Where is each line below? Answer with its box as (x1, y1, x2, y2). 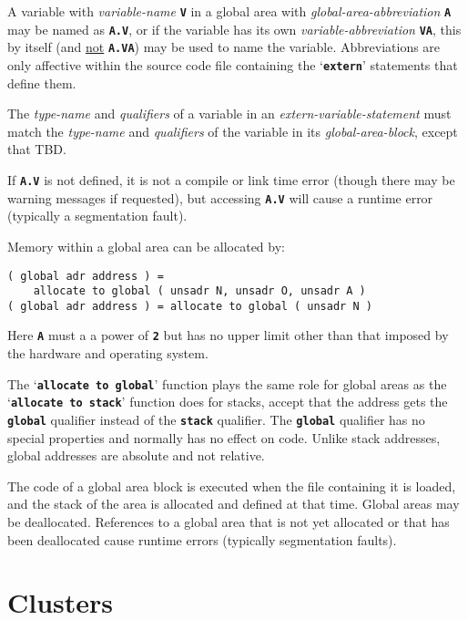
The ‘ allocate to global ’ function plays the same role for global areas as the (7, 374, 447, 393)
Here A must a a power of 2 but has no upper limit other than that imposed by (7, 325, 449, 345)
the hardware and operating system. (7, 344, 209, 363)
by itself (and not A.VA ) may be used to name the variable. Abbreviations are (7, 37, 441, 57)
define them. (7, 73, 76, 92)
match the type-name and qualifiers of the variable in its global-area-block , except (7, 121, 458, 140)
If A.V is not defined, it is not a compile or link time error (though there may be (7, 170, 455, 189)
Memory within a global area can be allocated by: (7, 236, 285, 255)
